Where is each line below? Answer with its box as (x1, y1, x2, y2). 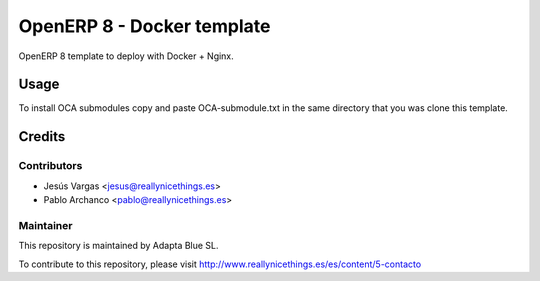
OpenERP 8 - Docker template (18, 15, 271, 37)
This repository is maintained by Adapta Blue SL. (18, 240, 219, 252)
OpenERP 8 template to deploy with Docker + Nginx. (18, 50, 234, 62)
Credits (18, 128, 66, 145)
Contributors (18, 159, 83, 173)
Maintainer (18, 218, 73, 232)
